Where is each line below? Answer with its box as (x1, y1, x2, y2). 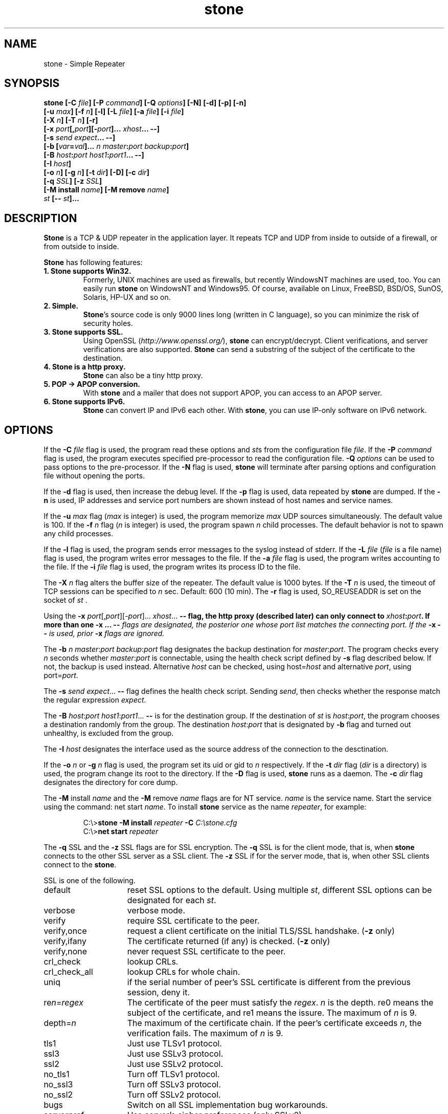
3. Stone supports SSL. (43, 327, 123, 337)
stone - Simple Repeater (43, 59, 125, 68)
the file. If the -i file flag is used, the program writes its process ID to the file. (43, 562, 301, 572)
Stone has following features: (43, 258, 143, 267)
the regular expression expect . (43, 695, 146, 705)
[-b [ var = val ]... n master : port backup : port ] (43, 142, 189, 151)
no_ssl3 (43, 1079, 73, 1090)
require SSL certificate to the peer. (127, 915, 260, 926)
